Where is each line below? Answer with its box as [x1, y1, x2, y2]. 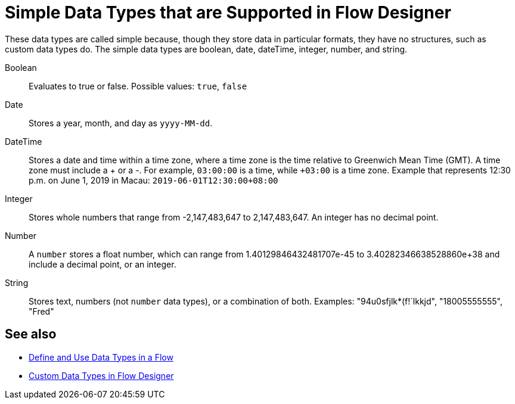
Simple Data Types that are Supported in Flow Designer [5, 2, 451, 23]
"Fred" [29, 306, 54, 316]
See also [5, 327, 57, 342]
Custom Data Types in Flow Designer [29, 370, 174, 381]
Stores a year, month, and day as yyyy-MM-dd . [29, 117, 213, 128]
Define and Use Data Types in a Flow [29, 352, 173, 362]
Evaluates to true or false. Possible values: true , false [29, 80, 247, 91]
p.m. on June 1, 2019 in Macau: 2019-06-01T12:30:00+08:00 [29, 175, 278, 185]
